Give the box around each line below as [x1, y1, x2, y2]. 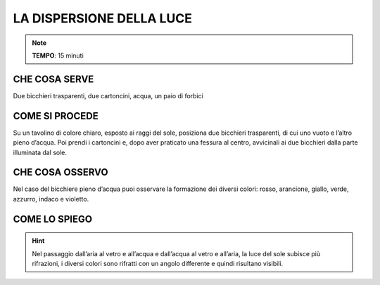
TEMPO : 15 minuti [32, 51, 84, 60]
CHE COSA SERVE [13, 73, 94, 85]
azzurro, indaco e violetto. [13, 194, 89, 203]
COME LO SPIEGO [13, 213, 93, 225]
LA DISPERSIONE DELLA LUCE [13, 11, 193, 26]
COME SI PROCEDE [13, 110, 99, 122]
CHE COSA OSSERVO [13, 166, 108, 178]
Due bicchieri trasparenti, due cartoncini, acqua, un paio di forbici [13, 91, 203, 100]
